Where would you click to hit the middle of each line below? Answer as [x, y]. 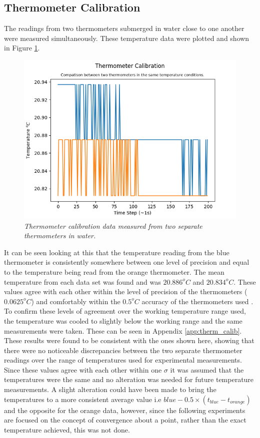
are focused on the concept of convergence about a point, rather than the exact [125, 420]
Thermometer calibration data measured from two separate [113, 225]
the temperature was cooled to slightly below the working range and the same [123, 320]
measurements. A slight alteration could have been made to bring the [110, 389]
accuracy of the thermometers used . [197, 301]
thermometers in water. [60, 235]
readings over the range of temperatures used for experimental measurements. [123, 360]
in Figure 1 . [22, 48]
